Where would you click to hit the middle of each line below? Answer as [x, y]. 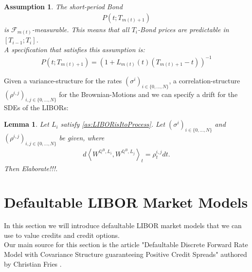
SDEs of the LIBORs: [36, 107]
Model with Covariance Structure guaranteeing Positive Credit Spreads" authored [126, 254]
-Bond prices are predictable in [183, 29]
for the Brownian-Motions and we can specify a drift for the [148, 94]
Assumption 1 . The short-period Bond [63, 6]
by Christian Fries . [33, 263]
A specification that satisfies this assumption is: [74, 49]
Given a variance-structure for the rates [63, 80]
